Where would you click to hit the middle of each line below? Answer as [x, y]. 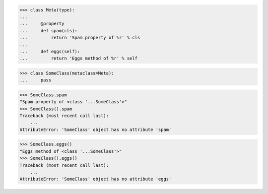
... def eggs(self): [50, 51]
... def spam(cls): [49, 31]
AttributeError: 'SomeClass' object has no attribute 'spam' [96, 129]
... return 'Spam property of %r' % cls [80, 38]
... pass [35, 80]
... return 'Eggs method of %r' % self [78, 59]
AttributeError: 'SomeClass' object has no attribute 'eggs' [96, 179]
